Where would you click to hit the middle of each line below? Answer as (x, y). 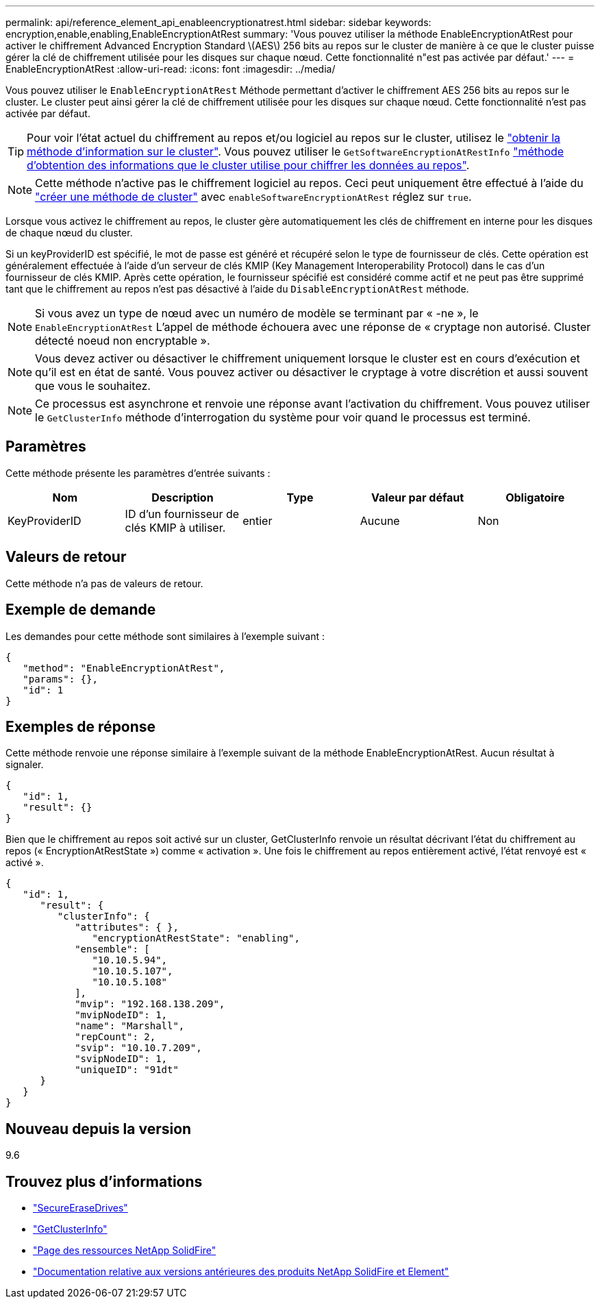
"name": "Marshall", (130, 1026)
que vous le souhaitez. (93, 386)
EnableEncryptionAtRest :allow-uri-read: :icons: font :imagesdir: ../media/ (171, 69)
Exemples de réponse (81, 726)
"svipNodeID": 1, (121, 1059)
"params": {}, (60, 679)
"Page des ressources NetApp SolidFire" (125, 1251)
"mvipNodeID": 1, (121, 1015)
